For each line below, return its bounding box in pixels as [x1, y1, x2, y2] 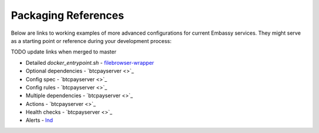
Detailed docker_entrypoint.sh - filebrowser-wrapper [25, 59, 155, 66]
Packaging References [11, 9, 124, 22]
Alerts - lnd [25, 117, 53, 124]
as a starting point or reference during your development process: [11, 37, 172, 44]
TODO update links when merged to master [11, 48, 116, 55]
